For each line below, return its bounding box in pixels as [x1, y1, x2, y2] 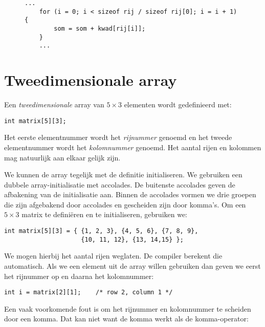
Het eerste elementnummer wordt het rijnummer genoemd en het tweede [4, 132, 232, 143]
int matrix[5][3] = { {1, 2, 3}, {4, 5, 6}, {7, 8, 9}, [4, 227, 198, 235]
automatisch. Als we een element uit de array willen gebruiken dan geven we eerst [4, 260, 261, 271]
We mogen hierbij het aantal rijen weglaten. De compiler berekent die [4, 250, 223, 261]
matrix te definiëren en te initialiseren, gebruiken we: [21, 209, 188, 220]
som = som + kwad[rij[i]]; [54, 25, 146, 32]
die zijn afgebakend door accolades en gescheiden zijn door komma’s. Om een [4, 199, 246, 209]
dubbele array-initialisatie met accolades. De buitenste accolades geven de [4, 179, 235, 190]
